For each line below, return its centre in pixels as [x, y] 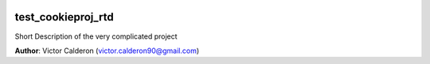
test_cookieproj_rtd [64, 17]
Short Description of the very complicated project [96, 36]
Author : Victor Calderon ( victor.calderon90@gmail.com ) [107, 51]
